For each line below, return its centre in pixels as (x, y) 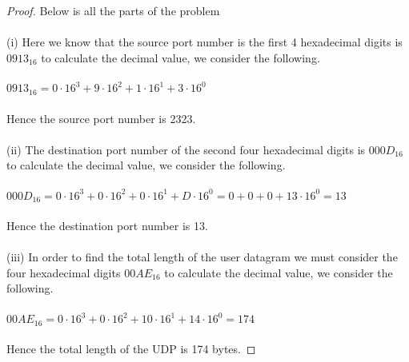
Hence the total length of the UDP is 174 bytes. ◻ (131, 349)
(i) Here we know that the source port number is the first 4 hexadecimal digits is (204, 42)
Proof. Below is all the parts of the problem (113, 10)
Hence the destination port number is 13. (107, 226)
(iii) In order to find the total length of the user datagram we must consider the (202, 257)
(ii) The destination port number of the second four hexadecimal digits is (186, 149)
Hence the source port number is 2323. (101, 118)
